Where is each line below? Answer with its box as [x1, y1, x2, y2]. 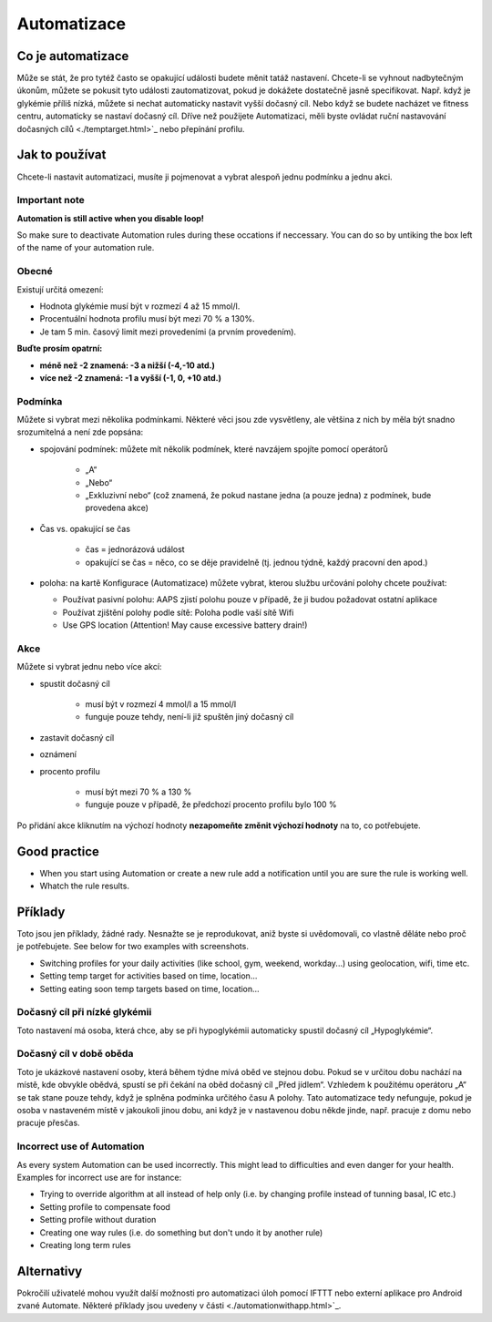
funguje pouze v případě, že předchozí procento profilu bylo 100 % [85, 799, 337, 810]
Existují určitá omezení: [16, 283, 104, 295]
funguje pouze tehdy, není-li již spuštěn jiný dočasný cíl [85, 712, 294, 722]
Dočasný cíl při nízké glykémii [16, 1006, 152, 1019]
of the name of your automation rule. [16, 242, 155, 253]
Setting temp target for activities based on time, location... [39, 970, 258, 981]
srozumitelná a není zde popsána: [16, 426, 144, 437]
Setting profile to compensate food [39, 1201, 170, 1212]
